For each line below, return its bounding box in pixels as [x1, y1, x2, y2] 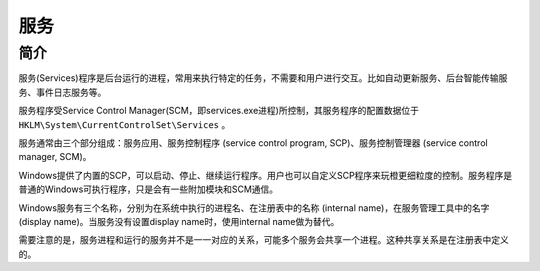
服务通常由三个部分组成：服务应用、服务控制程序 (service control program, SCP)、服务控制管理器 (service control [18, 136, 489, 149]
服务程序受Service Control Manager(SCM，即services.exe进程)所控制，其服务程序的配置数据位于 [18, 105, 420, 117]
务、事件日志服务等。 [18, 86, 107, 98]
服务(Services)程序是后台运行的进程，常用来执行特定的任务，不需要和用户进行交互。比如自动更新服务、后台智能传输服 [18, 72, 508, 84]
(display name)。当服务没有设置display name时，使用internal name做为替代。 [18, 215, 340, 227]
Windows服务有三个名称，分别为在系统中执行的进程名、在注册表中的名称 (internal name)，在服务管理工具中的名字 [18, 201, 490, 214]
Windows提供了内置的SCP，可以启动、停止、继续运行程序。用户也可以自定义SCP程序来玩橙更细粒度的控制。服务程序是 [18, 169, 513, 181]
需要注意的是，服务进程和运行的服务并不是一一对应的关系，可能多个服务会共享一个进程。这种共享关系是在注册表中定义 [18, 234, 509, 246]
